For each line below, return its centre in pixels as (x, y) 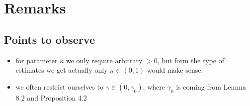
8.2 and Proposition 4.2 (51, 97)
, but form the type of (191, 60)
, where (154, 86)
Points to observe (50, 39)
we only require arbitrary (104, 60)
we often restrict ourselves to (59, 86)
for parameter (37, 60)
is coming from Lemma (211, 86)
